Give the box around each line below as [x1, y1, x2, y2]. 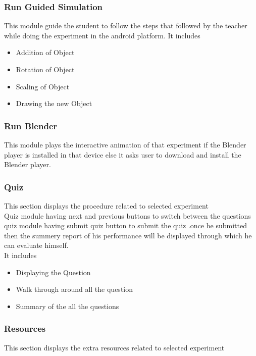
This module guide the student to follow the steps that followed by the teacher [4, 20, 247, 31]
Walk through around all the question [16, 284, 133, 294]
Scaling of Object [16, 81, 70, 91]
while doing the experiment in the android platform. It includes [4, 30, 200, 40]
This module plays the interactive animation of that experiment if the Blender [4, 139, 246, 149]
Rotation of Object [16, 64, 75, 74]
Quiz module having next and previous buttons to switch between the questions [4, 210, 251, 221]
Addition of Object [16, 47, 75, 58]
